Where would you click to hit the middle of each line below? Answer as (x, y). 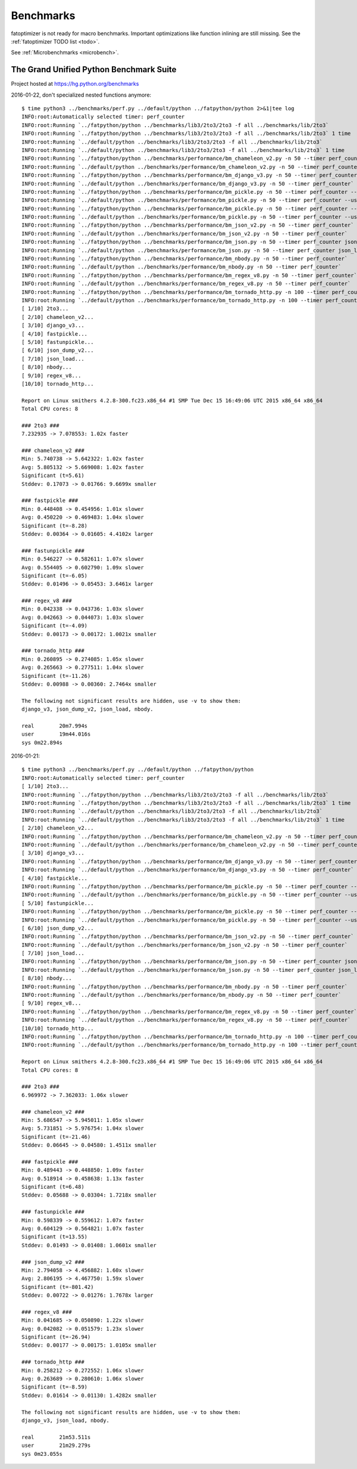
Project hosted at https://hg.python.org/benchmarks (75, 84)
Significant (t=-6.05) (55, 576)
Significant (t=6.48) (53, 1187)
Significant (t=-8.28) (55, 526)
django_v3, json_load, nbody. (66, 1420)
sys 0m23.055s (42, 1454)
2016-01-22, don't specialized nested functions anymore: (81, 95)
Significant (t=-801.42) (58, 1287)
